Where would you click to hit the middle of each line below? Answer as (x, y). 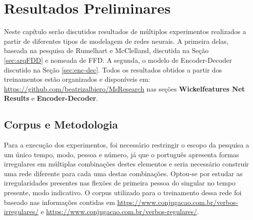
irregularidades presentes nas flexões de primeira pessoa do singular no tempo (120, 183)
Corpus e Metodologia (61, 124)
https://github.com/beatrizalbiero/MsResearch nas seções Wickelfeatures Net (125, 88)
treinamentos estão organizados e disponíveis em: (77, 79)
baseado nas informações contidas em (59, 202)
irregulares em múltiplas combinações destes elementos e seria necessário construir (126, 164)
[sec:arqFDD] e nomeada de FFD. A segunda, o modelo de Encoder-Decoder (118, 60)
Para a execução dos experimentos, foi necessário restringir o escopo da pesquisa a (127, 145)
